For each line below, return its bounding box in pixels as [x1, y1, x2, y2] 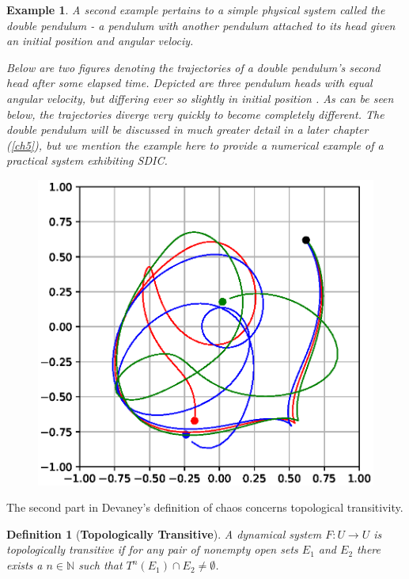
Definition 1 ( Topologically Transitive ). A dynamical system [6, 525, 322, 542]
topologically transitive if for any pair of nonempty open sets [6, 541, 298, 558]
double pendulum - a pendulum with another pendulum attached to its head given [6, 17, 396, 33]
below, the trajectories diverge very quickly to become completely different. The [6, 105, 384, 122]
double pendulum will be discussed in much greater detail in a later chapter [6, 121, 369, 138]
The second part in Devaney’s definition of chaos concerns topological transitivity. [6, 499, 403, 516]
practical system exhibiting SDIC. [6, 152, 168, 169]
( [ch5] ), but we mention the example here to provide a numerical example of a [6, 136, 384, 153]
